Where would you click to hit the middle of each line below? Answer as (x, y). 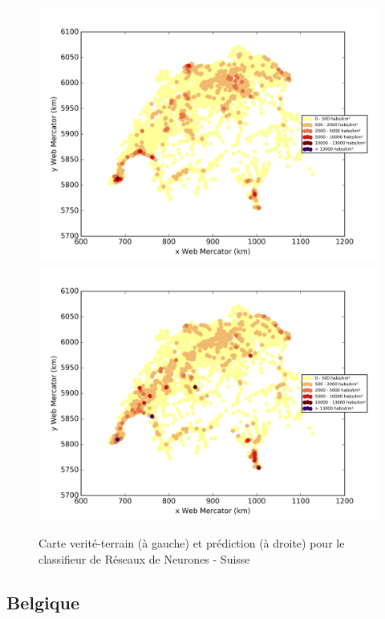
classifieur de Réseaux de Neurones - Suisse (144, 558)
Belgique (43, 602)
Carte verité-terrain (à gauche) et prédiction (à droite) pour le (192, 543)
